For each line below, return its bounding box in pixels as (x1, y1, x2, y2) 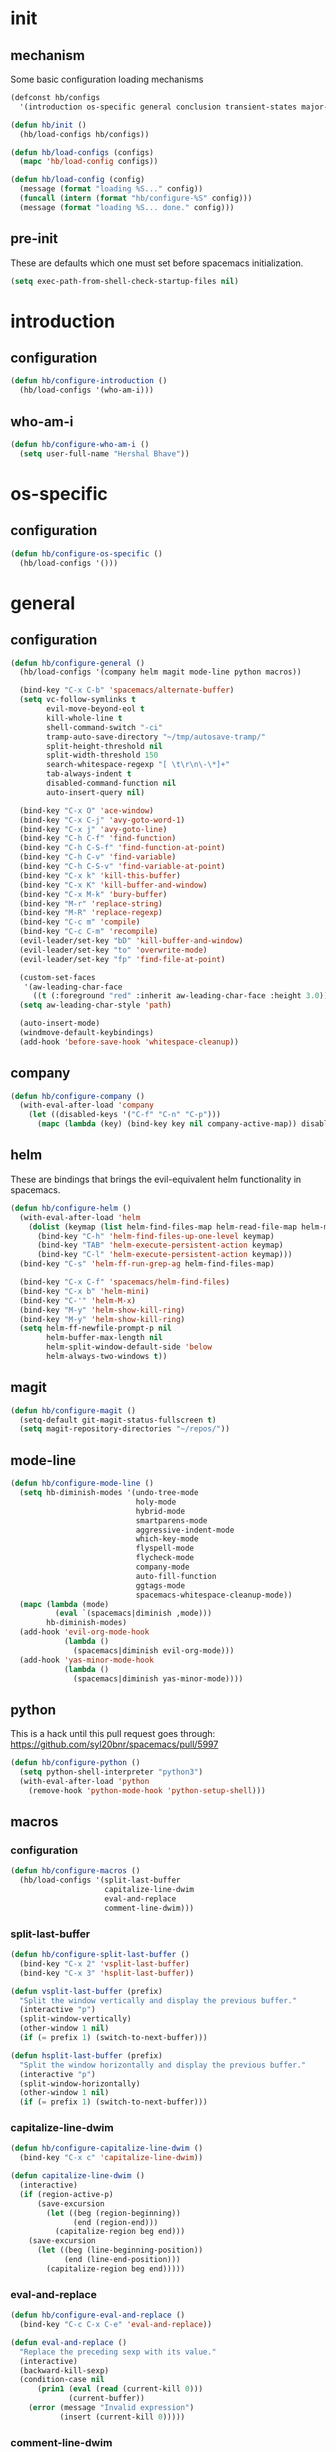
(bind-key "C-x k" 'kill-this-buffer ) (19, 870, 182, 881)
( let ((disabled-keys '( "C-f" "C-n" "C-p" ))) (28, 1110, 222, 1120)
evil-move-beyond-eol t (46, 704, 145, 714)
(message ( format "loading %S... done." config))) (19, 202, 235, 212)
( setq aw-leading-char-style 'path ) (19, 1000, 172, 1011)
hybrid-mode (135, 1506, 186, 1516)
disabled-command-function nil (46, 778, 177, 788)
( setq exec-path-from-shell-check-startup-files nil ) (10, 276, 240, 286)
